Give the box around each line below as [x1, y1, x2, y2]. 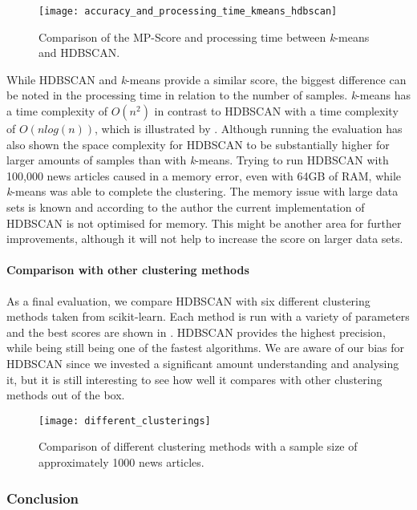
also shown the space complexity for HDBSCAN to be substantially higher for [6, 136, 390, 152]
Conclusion [6, 488, 79, 508]
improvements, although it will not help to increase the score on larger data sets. [6, 230, 403, 247]
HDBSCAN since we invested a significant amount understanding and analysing [6, 354, 399, 371]
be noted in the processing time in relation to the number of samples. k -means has [6, 87, 411, 103]
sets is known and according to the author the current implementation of [6, 199, 365, 215]
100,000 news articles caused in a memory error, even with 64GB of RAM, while [6, 167, 402, 184]
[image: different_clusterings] [38, 415, 211, 427]
